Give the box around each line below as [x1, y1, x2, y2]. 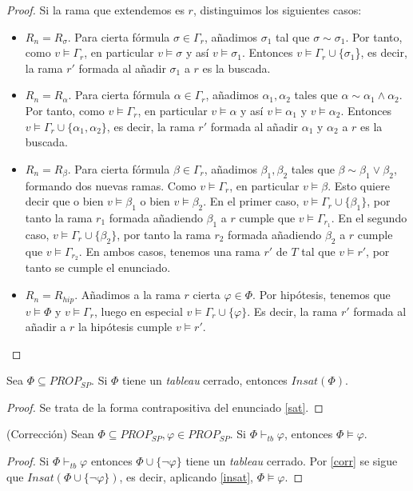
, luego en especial [93, 302, 183, 319]
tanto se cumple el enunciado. [25, 259, 171, 276]
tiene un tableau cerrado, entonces [122, 372, 288, 389]
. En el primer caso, [203, 193, 300, 210]
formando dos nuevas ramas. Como [25, 177, 197, 194]
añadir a [25, 318, 66, 335]
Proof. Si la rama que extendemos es [6, 2, 185, 18]
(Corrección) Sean [6, 425, 94, 442]
